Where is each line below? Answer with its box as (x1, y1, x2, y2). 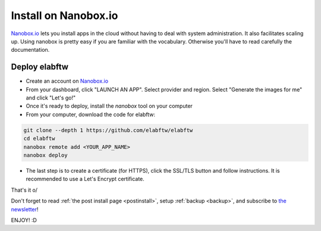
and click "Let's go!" (26, 94, 76, 101)
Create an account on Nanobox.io (26, 77, 109, 85)
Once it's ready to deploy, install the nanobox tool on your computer (26, 102, 193, 110)
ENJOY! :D (11, 216, 37, 223)
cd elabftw (23, 135, 55, 142)
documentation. (11, 46, 50, 54)
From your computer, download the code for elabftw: (26, 111, 156, 118)
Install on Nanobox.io (11, 9, 118, 22)
